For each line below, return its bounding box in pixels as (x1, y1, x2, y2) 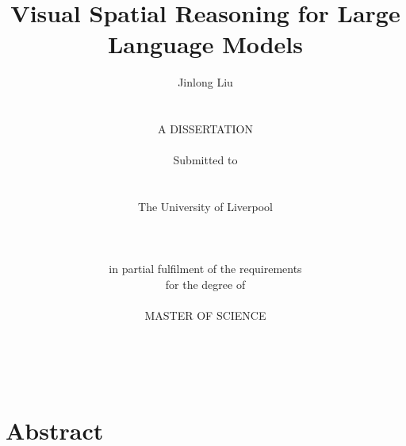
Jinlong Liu (178, 74, 233, 90)
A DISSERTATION (158, 121, 253, 137)
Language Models (107, 28, 303, 60)
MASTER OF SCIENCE (144, 307, 266, 324)
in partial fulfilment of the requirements (109, 260, 302, 277)
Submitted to (173, 152, 238, 168)
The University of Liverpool (138, 198, 273, 215)
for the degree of (165, 276, 246, 293)
